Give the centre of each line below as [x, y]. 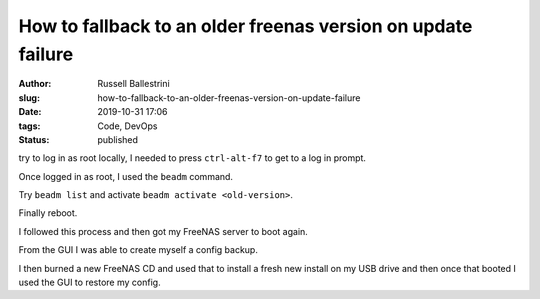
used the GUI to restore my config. [89, 282]
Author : [35, 84]
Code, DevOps [127, 126]
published [118, 139]
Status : [34, 139]
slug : [29, 97]
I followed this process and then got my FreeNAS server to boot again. [163, 231]
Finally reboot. [48, 213]
